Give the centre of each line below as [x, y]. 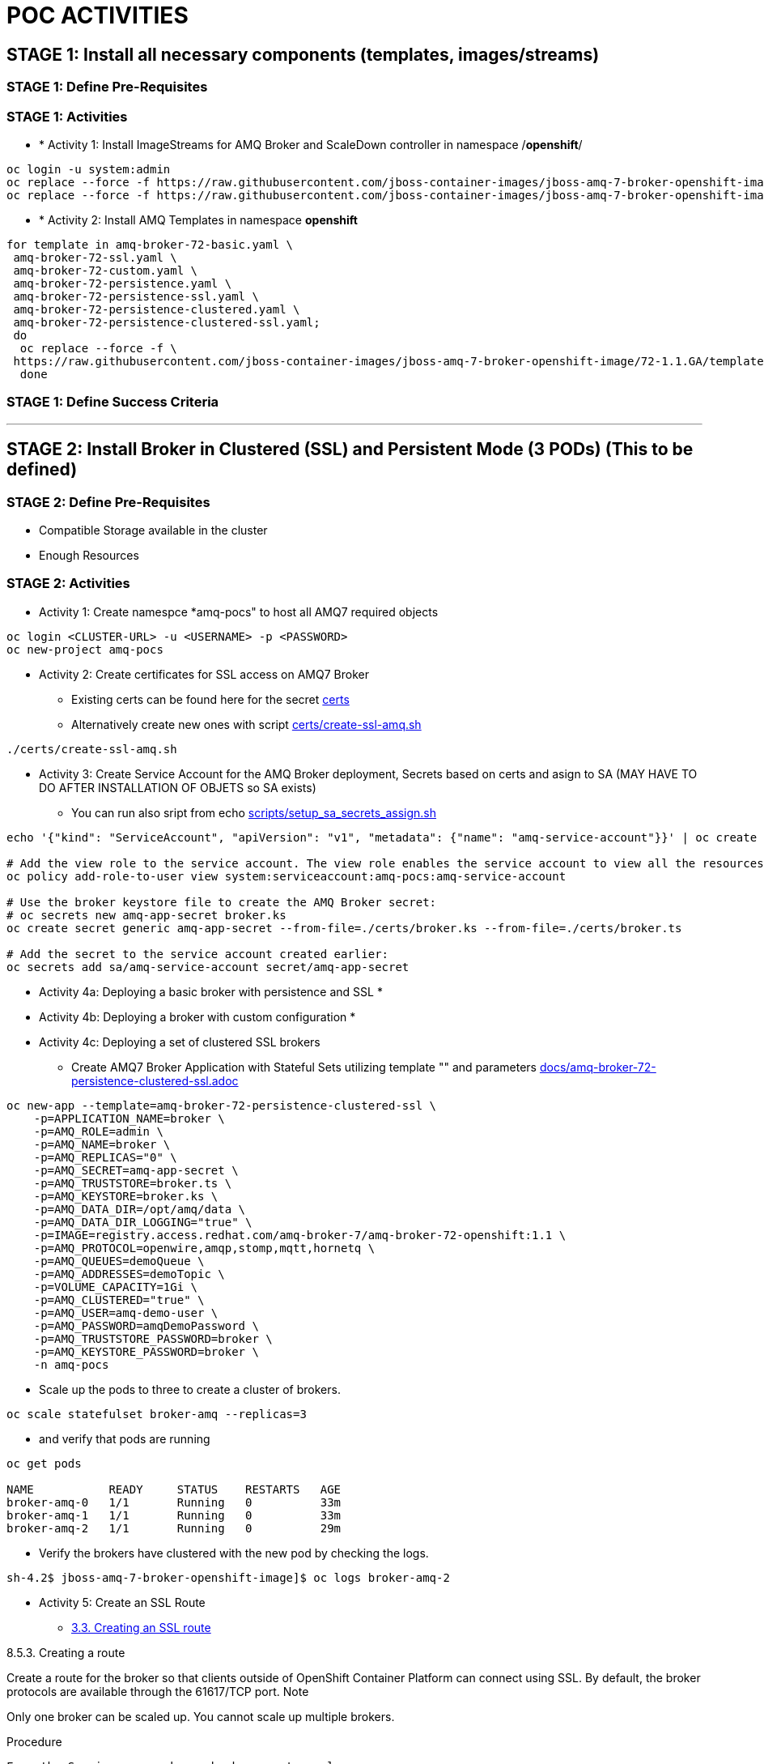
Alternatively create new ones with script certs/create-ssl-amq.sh [246, 724]
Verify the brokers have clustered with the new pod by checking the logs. [234, 1553]
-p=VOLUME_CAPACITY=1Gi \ [116, 1287]
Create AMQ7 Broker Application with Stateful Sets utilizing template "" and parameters [304, 1067]
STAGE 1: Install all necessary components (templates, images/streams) [303, 54]
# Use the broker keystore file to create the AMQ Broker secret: [222, 902]
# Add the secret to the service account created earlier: [198, 954]
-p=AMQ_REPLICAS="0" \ [105, 1157]
